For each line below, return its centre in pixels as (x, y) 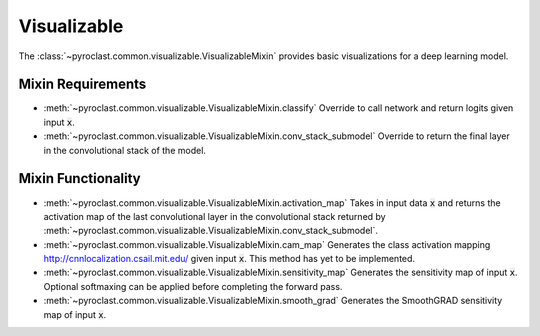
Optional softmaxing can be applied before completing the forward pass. (193, 286)
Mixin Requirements (82, 84)
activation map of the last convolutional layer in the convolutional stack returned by (214, 216)
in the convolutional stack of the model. (125, 150)
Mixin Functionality (79, 178)
